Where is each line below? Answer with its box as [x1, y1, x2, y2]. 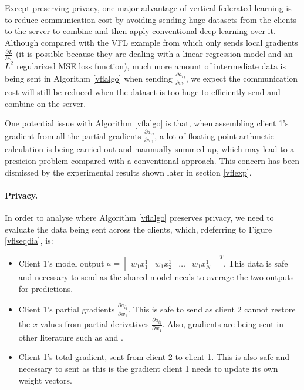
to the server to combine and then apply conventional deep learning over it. [5, 25, 276, 37]
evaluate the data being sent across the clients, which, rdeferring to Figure [5, 223, 272, 235]
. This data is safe [223, 257, 288, 269]
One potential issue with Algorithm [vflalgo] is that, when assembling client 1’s [5, 117, 289, 129]
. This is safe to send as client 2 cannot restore [128, 303, 296, 315]
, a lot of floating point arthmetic [154, 129, 274, 142]
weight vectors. [18, 374, 72, 386]
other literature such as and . [18, 331, 123, 343]
